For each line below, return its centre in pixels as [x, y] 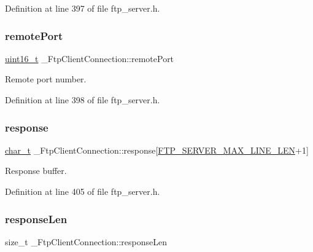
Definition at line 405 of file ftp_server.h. [83, 191]
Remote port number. [46, 79]
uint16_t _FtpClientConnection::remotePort [90, 58]
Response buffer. [36, 171]
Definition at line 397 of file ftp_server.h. [83, 8]
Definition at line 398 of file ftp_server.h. [83, 100]
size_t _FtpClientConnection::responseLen [86, 241]
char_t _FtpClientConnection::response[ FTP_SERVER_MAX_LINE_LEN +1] [157, 150]
